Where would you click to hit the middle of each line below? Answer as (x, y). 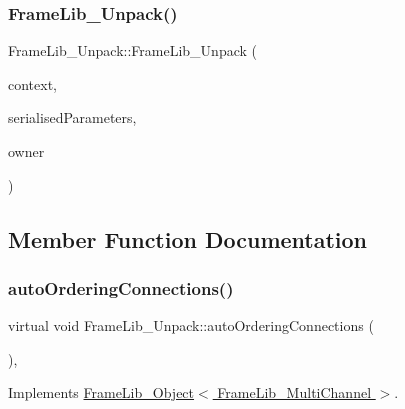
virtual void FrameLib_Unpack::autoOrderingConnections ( (191, 325)
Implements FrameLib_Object (101, 392)
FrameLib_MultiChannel (294, 392)
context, (32, 83)
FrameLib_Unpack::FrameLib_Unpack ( (133, 50)
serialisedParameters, (72, 117)
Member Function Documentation (188, 238)
